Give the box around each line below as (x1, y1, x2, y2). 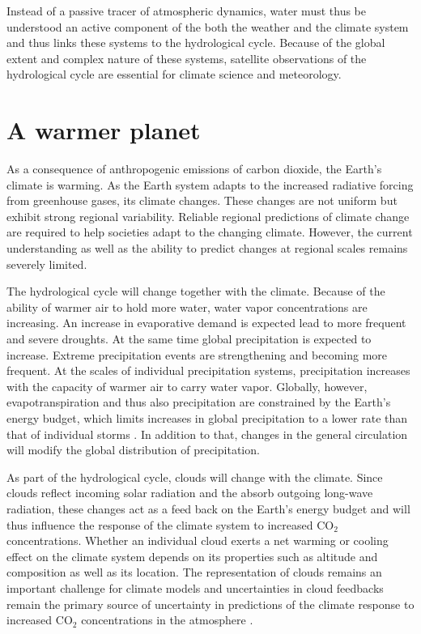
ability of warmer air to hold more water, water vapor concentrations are (6, 298, 368, 315)
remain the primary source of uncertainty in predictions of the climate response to (6, 595, 415, 612)
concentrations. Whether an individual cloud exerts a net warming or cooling (6, 532, 389, 549)
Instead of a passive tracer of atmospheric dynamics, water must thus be (6, 2, 366, 19)
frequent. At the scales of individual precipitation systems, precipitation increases (6, 362, 410, 379)
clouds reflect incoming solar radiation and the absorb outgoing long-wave (6, 484, 373, 501)
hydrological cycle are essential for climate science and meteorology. (6, 66, 342, 83)
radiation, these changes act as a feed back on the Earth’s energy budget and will (6, 500, 410, 517)
